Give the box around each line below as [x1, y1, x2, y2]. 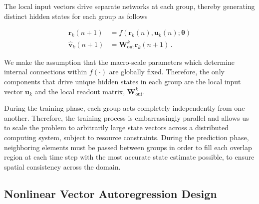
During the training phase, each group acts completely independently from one [4, 103, 245, 113]
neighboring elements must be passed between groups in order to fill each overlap [4, 142, 252, 152]
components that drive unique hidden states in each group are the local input [4, 76, 241, 86]
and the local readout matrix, [34, 86, 125, 96]
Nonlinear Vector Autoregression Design [4, 186, 217, 201]
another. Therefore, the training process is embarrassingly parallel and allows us [4, 112, 249, 123]
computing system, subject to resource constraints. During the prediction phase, [4, 132, 249, 142]
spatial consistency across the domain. [4, 161, 121, 172]
